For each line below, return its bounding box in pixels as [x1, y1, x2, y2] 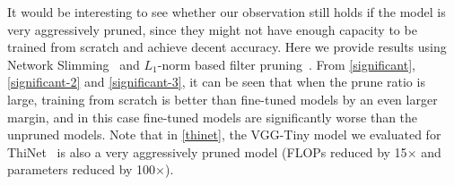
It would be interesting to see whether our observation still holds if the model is [7, 3, 446, 21]
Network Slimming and [7, 55, 140, 73]
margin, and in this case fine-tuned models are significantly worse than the [7, 107, 418, 126]
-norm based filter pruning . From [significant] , [157, 55, 415, 73]
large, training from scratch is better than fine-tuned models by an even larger [7, 89, 438, 108]
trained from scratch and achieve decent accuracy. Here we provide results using [7, 38, 447, 56]
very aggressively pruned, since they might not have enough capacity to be [7, 20, 417, 38]
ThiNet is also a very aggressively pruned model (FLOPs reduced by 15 [7, 142, 407, 161]
